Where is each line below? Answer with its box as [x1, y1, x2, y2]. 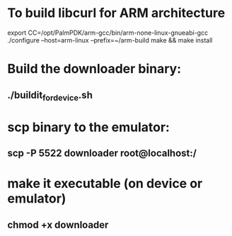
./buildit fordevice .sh [7, 89, 93, 103]
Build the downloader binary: [7, 61, 182, 77]
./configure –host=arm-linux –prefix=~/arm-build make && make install [7, 35, 213, 44]
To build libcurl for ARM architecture [7, 5, 226, 21]
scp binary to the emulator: [7, 119, 170, 135]
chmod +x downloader [7, 218, 109, 231]
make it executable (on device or [7, 176, 203, 192]
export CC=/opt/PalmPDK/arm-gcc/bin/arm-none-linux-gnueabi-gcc [7, 28, 209, 37]
